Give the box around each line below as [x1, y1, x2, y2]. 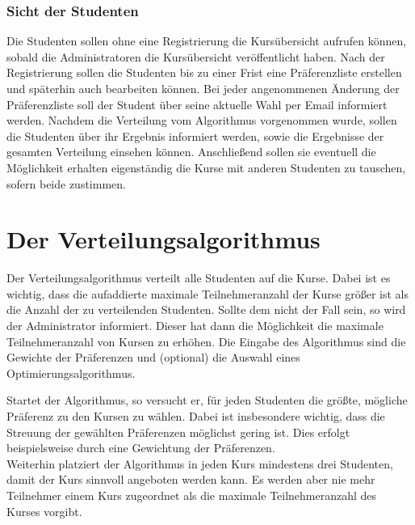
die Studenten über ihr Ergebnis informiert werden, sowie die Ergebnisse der [6, 127, 384, 144]
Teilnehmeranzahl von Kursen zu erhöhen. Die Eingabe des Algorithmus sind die [6, 332, 406, 349]
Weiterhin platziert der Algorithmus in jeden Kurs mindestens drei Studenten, [6, 455, 393, 472]
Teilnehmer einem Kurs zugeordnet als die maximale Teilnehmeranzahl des [6, 487, 377, 503]
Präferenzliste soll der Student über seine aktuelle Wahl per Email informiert [6, 95, 388, 112]
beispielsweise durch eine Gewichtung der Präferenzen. [6, 439, 275, 456]
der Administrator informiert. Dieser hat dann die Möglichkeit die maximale [6, 317, 384, 334]
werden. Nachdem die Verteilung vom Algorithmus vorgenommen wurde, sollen [6, 112, 397, 129]
